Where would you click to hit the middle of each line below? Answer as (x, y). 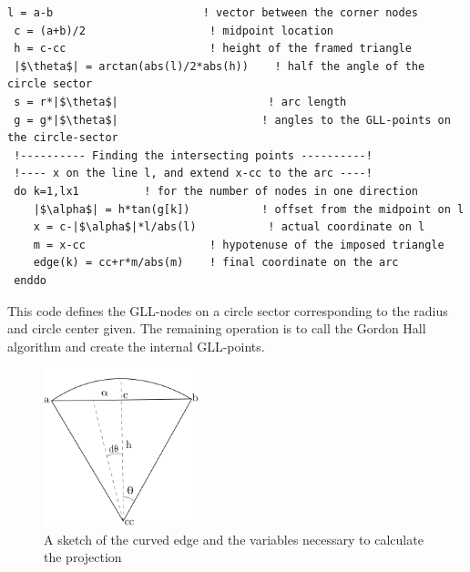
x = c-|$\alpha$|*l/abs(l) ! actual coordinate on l (229, 227)
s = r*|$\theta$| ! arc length (180, 102)
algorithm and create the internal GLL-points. (136, 346)
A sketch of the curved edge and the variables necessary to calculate (234, 539)
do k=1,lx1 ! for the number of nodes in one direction (216, 191)
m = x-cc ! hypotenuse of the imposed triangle (239, 245)
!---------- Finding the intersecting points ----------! (193, 155)
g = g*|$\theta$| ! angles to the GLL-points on (232, 120)
